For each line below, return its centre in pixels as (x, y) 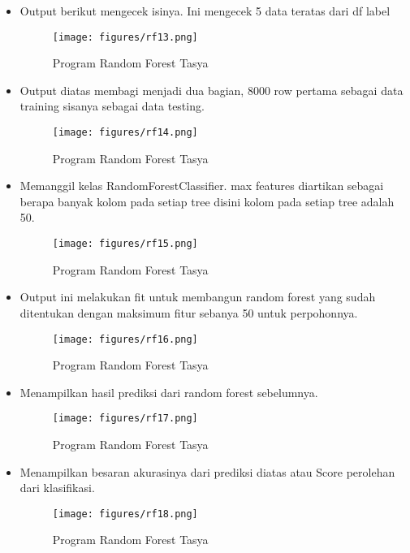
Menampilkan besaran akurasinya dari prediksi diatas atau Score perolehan (207, 471)
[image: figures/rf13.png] (125, 37)
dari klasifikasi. (57, 488)
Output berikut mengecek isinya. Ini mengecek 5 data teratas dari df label (205, 11)
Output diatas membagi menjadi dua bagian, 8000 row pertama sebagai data (211, 90)
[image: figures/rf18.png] (125, 514)
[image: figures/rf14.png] (125, 133)
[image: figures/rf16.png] (125, 339)
